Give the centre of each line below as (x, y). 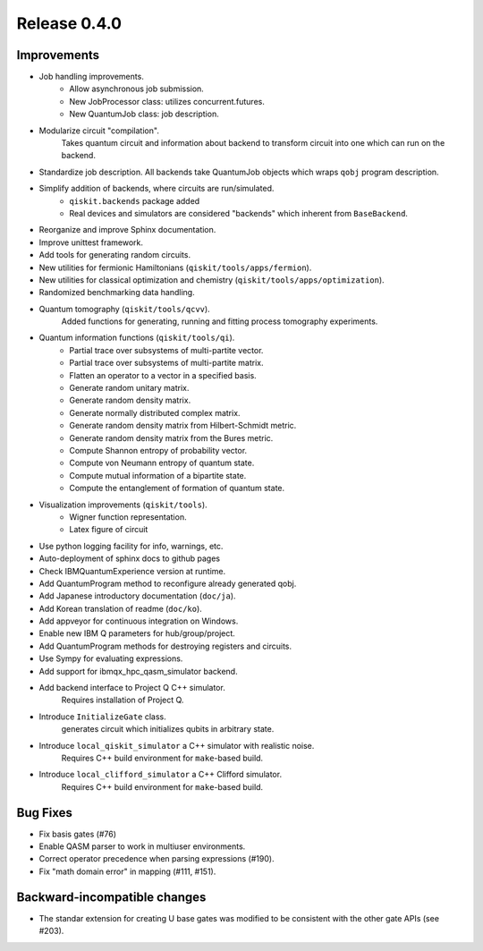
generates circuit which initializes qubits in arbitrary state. (168, 729)
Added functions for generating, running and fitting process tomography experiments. (220, 321)
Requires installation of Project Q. (123, 700)
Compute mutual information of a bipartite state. (158, 475)
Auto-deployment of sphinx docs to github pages (130, 558)
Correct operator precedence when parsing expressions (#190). (157, 859)
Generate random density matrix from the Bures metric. (171, 437)
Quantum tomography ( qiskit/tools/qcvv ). (124, 309)
